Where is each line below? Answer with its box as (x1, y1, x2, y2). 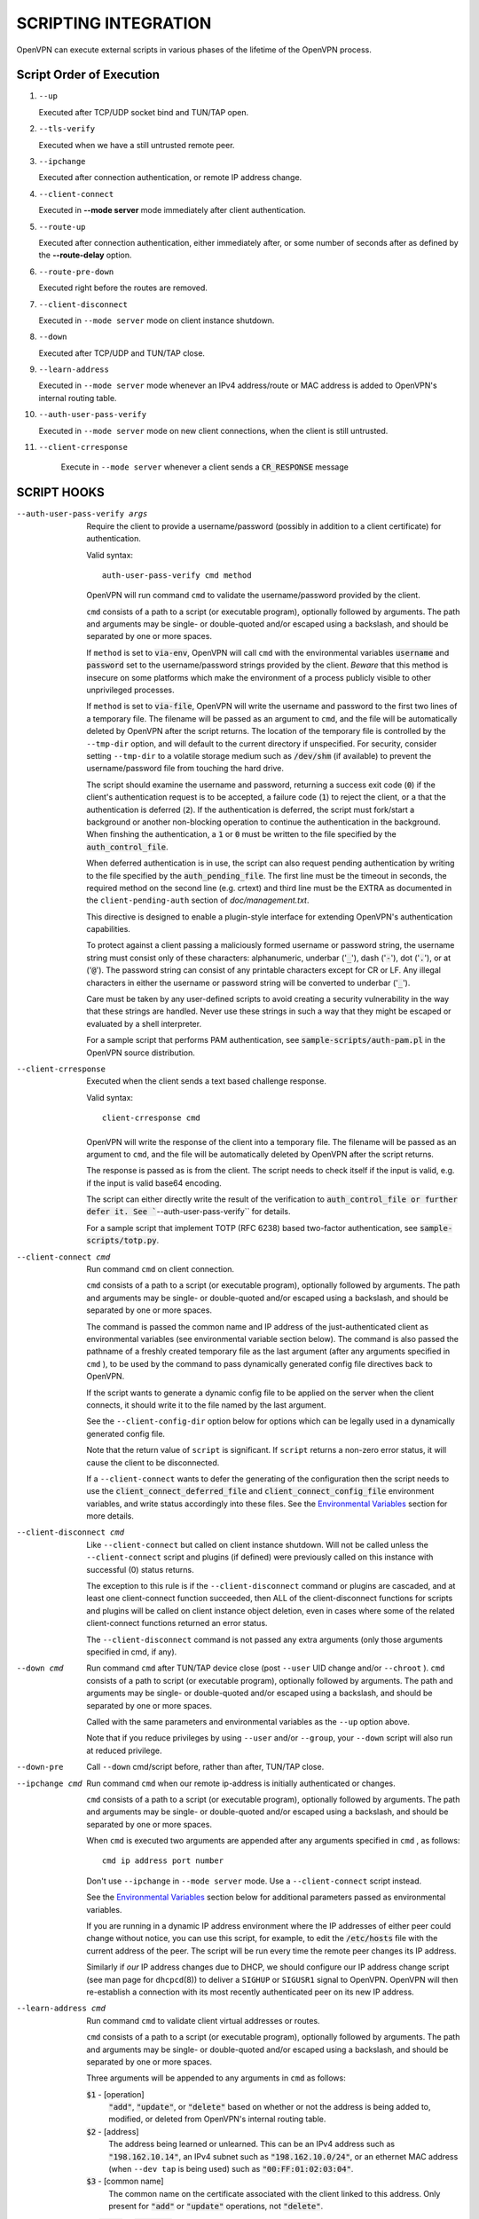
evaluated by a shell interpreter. (86, 1018, 202, 1029)
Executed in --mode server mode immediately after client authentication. (38, 205, 306, 216)
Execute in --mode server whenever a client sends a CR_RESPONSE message (60, 462, 349, 472)
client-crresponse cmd (102, 1113, 201, 1123)
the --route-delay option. (38, 249, 132, 261)
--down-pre (16, 1762, 64, 1773)
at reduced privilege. (86, 1745, 163, 1756)
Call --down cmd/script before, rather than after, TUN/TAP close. (86, 1762, 325, 1773)
